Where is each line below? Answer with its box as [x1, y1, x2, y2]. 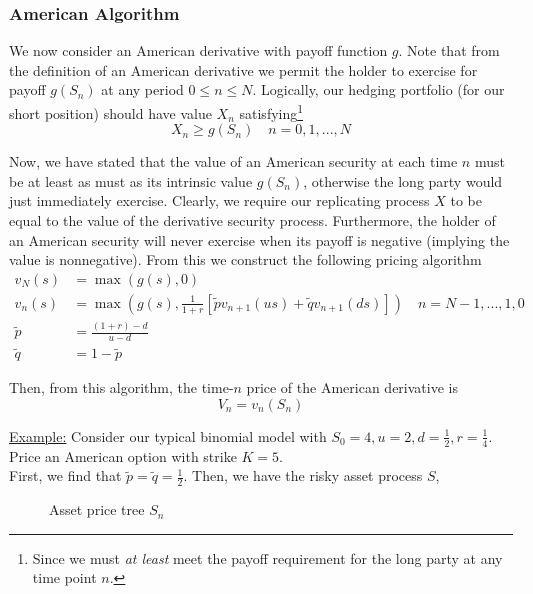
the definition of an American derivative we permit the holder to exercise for [9, 59, 478, 80]
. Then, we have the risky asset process [183, 465, 423, 486]
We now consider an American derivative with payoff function [9, 40, 388, 61]
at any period [101, 79, 184, 100]
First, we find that [9, 465, 122, 486]
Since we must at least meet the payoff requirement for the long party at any [32, 547, 503, 568]
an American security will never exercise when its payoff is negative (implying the [9, 229, 510, 250]
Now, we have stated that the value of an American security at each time [9, 151, 458, 172]
